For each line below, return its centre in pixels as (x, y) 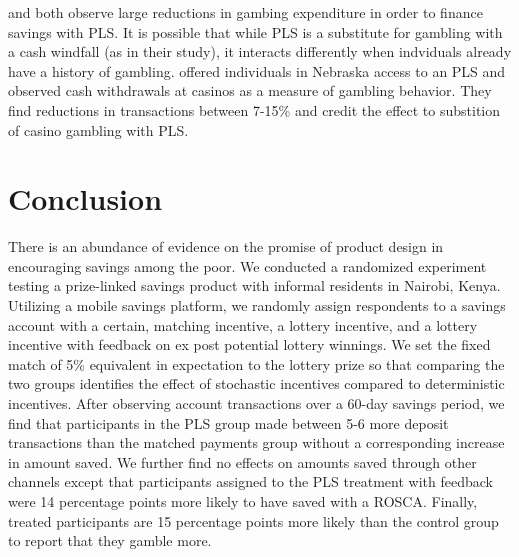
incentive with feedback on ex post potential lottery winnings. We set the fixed (249, 344)
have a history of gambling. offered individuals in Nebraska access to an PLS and (257, 70)
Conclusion (85, 198)
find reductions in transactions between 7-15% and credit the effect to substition (254, 109)
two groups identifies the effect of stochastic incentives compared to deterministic (256, 383)
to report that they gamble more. (110, 540)
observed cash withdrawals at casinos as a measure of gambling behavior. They (250, 90)
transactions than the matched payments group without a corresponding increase (256, 442)
